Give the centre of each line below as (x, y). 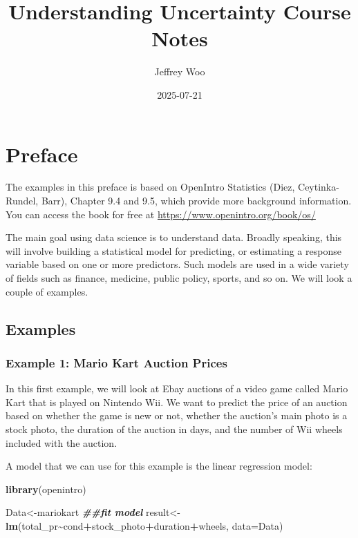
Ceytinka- (319, 187)
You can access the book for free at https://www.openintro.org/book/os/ (161, 214)
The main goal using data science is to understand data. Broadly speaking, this (174, 237)
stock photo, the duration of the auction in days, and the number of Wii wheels (174, 429)
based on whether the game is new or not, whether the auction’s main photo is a (177, 415)
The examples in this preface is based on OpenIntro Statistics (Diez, (150, 187)
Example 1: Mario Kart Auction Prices (116, 362)
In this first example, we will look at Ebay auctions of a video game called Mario (177, 388)
